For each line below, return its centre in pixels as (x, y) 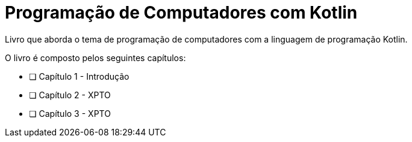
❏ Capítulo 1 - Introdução (79, 76)
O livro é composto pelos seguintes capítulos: (95, 58)
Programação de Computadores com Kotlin (181, 13)
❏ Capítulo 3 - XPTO (70, 113)
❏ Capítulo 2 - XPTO (70, 95)
